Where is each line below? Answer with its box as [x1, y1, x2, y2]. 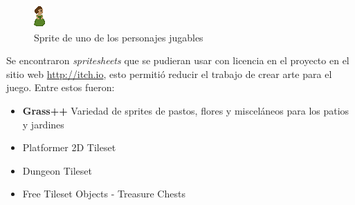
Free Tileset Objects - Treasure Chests [22, 186, 185, 201]
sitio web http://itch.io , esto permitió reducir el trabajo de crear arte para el [6, 66, 332, 81]
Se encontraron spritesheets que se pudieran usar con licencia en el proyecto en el [6, 53, 349, 68]
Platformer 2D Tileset [22, 140, 116, 155]
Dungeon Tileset [22, 163, 93, 177]
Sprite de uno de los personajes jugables [34, 30, 203, 44]
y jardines [22, 117, 64, 131]
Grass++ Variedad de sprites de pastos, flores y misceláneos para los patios [22, 103, 349, 117]
